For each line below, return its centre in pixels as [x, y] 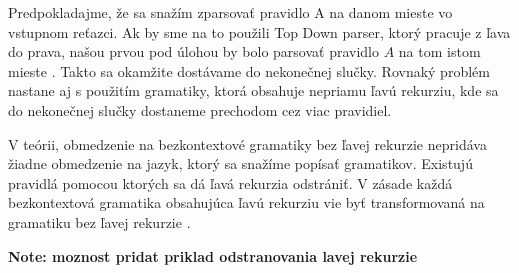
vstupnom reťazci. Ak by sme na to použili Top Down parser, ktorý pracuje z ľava [259, 31]
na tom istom [439, 51]
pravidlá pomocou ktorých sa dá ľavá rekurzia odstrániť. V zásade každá [230, 182]
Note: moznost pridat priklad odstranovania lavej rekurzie [213, 255]
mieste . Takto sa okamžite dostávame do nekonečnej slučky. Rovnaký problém [249, 70]
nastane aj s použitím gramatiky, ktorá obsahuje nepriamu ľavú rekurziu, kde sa [253, 90]
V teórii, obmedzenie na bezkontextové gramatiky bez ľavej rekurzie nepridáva [247, 143]
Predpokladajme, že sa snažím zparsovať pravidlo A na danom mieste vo [230, 12]
